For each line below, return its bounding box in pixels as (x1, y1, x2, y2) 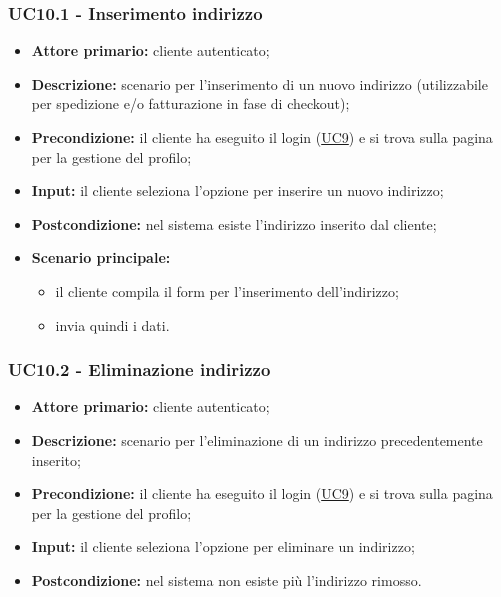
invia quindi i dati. (55, 314, 170, 335)
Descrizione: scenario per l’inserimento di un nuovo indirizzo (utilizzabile (31, 73, 488, 94)
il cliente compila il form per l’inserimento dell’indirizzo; (55, 280, 399, 301)
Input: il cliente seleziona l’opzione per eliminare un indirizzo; (31, 536, 415, 557)
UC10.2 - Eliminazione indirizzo (8, 357, 271, 382)
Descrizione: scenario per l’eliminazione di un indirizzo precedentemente (31, 429, 483, 450)
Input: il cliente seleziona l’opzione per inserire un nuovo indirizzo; (31, 180, 444, 201)
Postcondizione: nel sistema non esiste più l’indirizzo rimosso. (31, 569, 422, 590)
